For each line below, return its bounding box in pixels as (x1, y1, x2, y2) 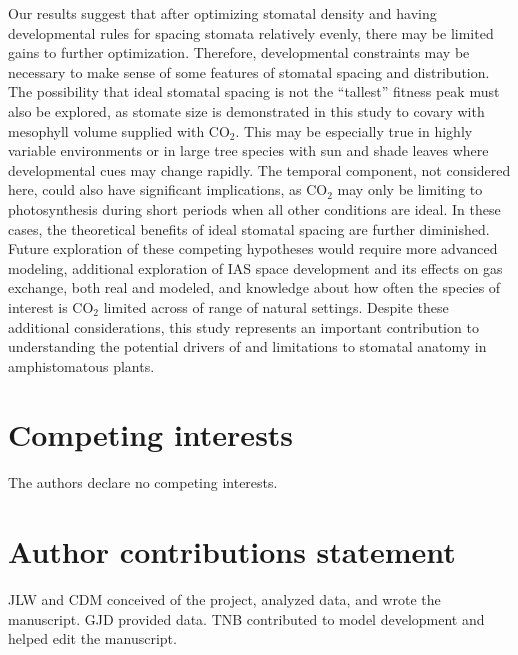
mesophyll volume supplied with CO (8, 120, 230, 141)
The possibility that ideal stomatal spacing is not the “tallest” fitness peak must (8, 81, 500, 102)
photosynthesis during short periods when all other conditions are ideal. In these (8, 198, 501, 219)
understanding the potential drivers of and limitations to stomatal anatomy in (8, 336, 487, 357)
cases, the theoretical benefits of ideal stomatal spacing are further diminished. (8, 218, 490, 239)
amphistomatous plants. (8, 355, 155, 376)
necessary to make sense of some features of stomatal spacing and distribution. (8, 61, 490, 82)
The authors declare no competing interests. (8, 472, 278, 493)
